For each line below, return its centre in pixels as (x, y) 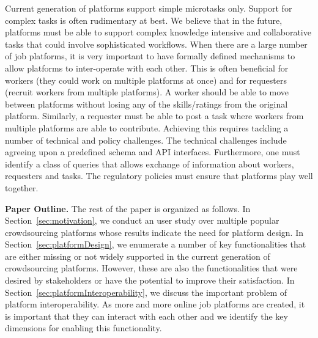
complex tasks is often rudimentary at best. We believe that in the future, (144, 20)
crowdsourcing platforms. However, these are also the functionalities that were (151, 268)
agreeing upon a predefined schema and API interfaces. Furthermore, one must (153, 152)
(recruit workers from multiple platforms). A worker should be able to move (147, 92)
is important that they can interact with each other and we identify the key (146, 316)
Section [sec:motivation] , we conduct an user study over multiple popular (142, 220)
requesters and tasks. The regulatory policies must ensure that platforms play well (159, 176)
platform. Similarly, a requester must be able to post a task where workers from (154, 116)
